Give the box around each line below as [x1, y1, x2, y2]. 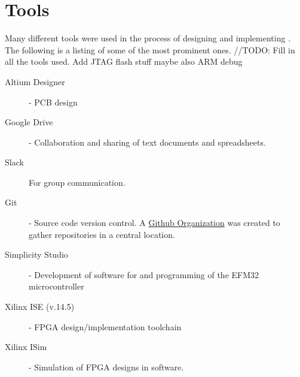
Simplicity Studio [5, 248, 68, 261]
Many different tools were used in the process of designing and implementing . [5, 32, 291, 44]
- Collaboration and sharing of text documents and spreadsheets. [29, 135, 266, 148]
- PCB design [29, 95, 78, 108]
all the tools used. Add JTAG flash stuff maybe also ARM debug [5, 55, 243, 68]
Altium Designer [5, 75, 65, 88]
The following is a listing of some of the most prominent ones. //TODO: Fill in [5, 43, 295, 56]
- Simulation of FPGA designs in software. [29, 360, 184, 373]
